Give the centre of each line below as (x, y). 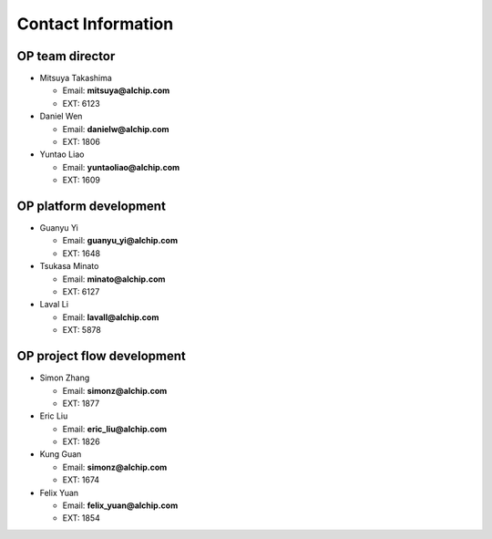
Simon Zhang (65, 378)
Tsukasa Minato (69, 266)
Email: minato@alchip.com (114, 279)
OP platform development (91, 206)
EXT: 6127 (81, 292)
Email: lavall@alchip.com (111, 317)
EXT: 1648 (81, 253)
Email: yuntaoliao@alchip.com (121, 167)
